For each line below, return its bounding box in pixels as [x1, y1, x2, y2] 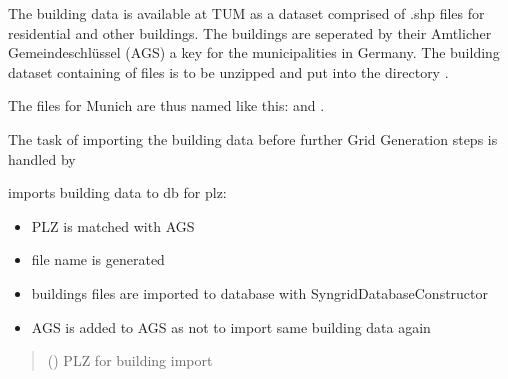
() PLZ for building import [47, 350, 213, 371]
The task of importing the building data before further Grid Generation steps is [8, 128, 498, 149]
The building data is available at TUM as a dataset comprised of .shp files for [8, 3, 485, 23]
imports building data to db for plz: [8, 182, 227, 203]
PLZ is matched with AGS [31, 215, 195, 236]
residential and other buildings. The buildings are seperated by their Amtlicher [8, 22, 492, 43]
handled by [8, 148, 76, 169]
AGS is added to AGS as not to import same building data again [31, 316, 431, 337]
